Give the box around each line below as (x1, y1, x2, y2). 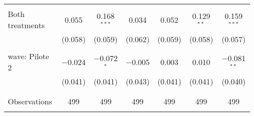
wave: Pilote (8, 50, 49, 62)
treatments (8, 19, 45, 31)
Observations (8, 96, 52, 107)
